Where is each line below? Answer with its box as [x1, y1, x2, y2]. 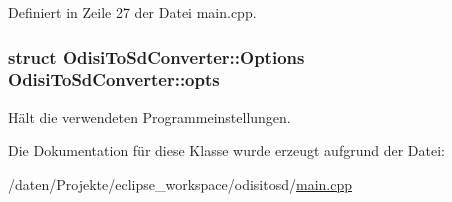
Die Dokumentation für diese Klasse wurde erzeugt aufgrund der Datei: [8, 140, 445, 161]
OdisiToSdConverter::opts [8, 67, 220, 92]
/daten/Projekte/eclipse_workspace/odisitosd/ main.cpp [8, 173, 352, 194]
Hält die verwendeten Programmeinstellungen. [8, 106, 291, 127]
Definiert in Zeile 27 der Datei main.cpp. [8, 2, 257, 22]
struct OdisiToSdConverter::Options [8, 44, 305, 69]
